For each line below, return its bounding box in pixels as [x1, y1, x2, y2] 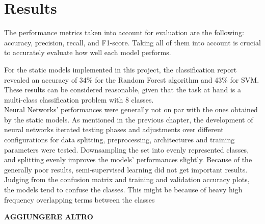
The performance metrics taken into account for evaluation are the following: [4, 27, 244, 38]
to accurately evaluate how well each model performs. [4, 47, 171, 58]
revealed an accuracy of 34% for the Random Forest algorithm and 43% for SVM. [4, 74, 259, 85]
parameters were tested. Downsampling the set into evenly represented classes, [4, 144, 249, 155]
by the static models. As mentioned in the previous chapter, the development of [4, 114, 253, 125]
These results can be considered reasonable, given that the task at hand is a [4, 84, 241, 95]
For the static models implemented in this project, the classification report [4, 64, 237, 74]
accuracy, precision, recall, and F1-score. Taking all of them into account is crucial [4, 37, 261, 47]
